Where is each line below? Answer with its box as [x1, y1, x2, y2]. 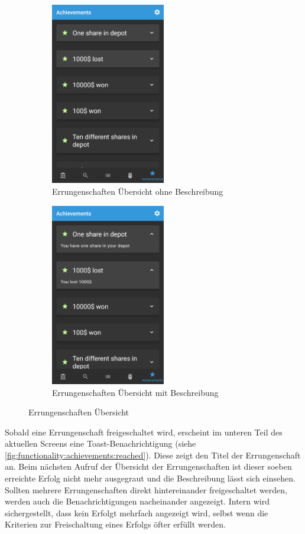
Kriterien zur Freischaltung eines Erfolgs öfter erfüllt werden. [5, 518, 226, 530]
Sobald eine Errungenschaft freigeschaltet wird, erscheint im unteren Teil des [5, 425, 283, 438]
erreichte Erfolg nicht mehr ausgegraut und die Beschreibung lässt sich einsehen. [5, 472, 296, 484]
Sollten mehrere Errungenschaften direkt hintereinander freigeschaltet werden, [5, 483, 287, 496]
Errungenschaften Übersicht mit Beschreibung [52, 386, 219, 398]
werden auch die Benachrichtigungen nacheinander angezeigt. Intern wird [5, 495, 270, 507]
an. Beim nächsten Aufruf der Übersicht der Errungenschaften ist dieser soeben [5, 460, 292, 473]
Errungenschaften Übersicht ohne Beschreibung [52, 185, 223, 197]
